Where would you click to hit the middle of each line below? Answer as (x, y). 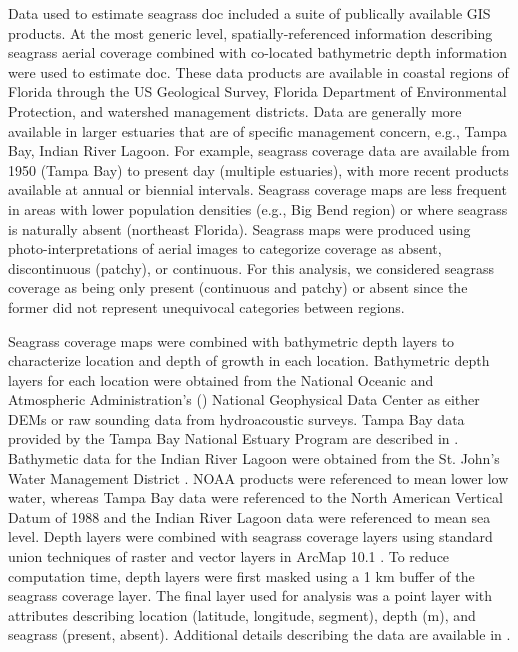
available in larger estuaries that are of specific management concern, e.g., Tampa (257, 130)
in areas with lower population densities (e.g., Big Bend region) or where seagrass (258, 208)
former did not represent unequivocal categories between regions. (206, 306)
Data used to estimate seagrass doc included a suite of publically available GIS (249, 13)
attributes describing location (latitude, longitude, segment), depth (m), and (242, 614)
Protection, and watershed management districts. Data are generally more (235, 110)
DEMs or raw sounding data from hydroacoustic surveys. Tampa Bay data (236, 418)
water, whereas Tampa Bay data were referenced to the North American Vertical (255, 497)
